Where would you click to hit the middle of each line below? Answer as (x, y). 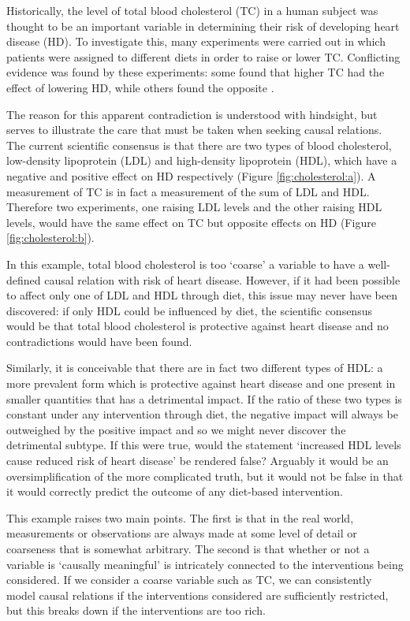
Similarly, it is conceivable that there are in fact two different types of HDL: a (195, 368)
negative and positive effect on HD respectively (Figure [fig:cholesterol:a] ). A (191, 175)
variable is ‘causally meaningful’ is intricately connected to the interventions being (205, 564)
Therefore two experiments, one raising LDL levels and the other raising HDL (194, 207)
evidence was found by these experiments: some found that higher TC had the (196, 72)
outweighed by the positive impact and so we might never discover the (176, 429)
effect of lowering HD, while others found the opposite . (140, 87)
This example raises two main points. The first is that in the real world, (180, 517)
